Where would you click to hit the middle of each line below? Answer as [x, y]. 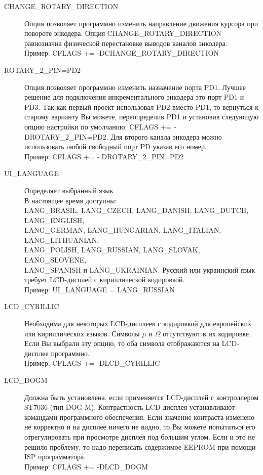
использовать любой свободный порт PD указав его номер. [116, 146]
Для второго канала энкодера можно [166, 136]
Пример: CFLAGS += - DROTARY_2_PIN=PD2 [104, 156]
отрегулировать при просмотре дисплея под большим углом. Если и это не [140, 436]
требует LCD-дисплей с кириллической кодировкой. [105, 279]
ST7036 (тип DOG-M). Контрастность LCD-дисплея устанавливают [130, 407]
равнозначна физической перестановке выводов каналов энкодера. [126, 43]
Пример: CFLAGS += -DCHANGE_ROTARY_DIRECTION [122, 53]
